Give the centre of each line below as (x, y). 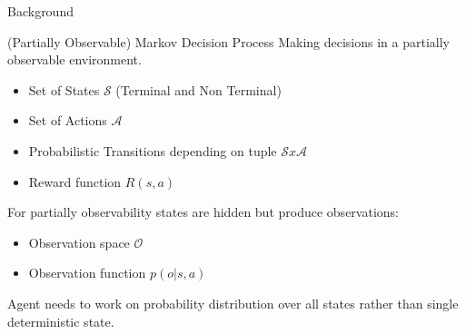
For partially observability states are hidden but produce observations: (203, 212)
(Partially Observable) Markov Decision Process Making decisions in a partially (228, 41)
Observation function (87, 273)
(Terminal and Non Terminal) (198, 89)
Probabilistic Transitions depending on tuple (153, 150)
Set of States (64, 89)
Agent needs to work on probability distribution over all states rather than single (233, 303)
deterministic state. (61, 321)
